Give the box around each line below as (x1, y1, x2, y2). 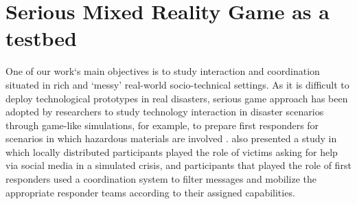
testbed (5, 24, 77, 52)
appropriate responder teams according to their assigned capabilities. (5, 185, 295, 199)
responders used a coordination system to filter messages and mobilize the (5, 172, 317, 186)
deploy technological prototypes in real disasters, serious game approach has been (5, 91, 348, 105)
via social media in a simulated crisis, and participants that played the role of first (5, 158, 352, 172)
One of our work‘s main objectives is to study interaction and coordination (5, 64, 320, 78)
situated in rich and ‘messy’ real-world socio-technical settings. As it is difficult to (5, 77, 349, 91)
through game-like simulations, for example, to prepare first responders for (5, 117, 319, 132)
